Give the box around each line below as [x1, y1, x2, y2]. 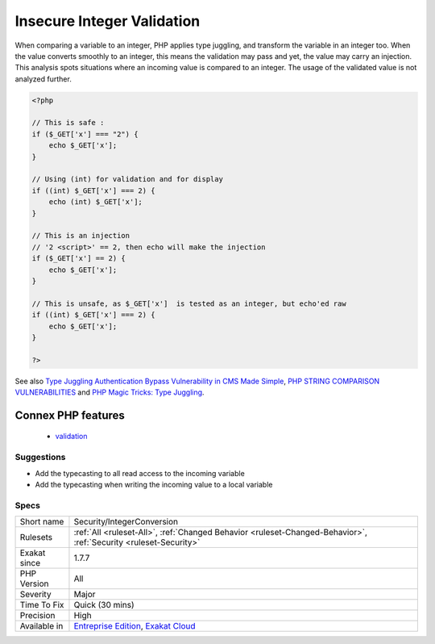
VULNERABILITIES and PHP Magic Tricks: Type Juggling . [14, 387, 205, 397]
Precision [19, 610, 56, 621]
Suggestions [14, 452, 66, 463]
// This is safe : [31, 118, 105, 128]
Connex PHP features [14, 408, 125, 422]
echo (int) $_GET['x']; [48, 198, 143, 207]
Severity [19, 589, 52, 600]
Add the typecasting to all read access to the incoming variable [35, 468, 245, 478]
